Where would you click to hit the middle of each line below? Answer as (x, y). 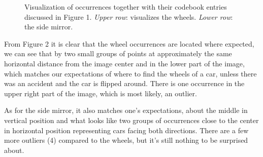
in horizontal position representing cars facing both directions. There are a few (126, 130)
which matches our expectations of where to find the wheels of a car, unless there (130, 73)
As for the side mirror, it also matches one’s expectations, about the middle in (126, 110)
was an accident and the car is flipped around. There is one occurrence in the (124, 83)
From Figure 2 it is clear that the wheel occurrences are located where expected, (129, 43)
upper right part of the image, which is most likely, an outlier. (101, 93)
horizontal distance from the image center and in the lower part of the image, (124, 63)
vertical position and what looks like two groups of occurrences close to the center (131, 120)
